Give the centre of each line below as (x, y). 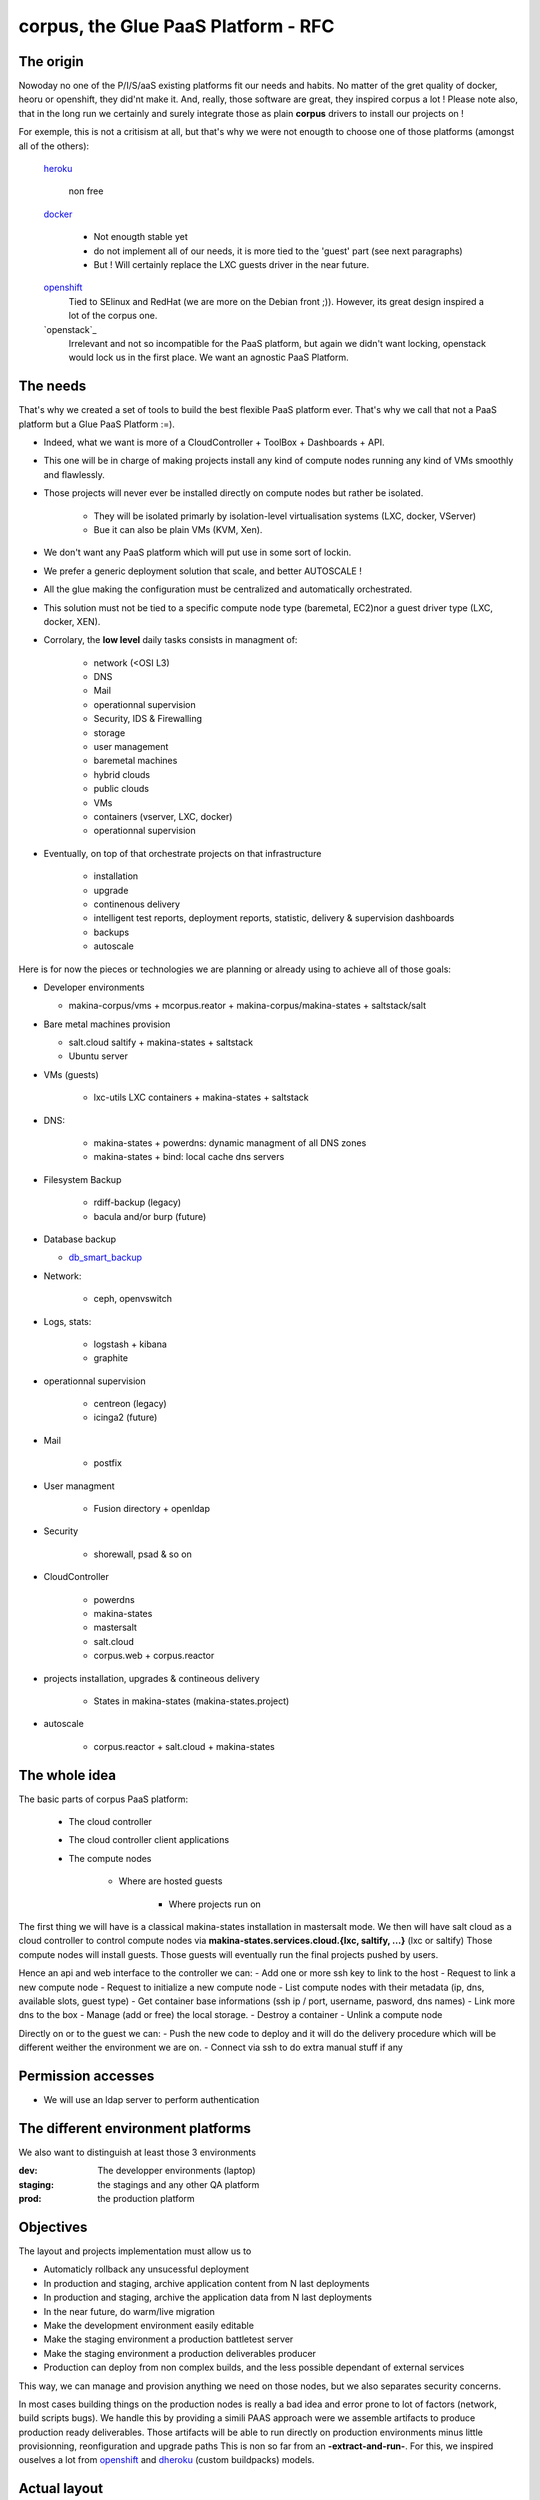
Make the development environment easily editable (149, 2325)
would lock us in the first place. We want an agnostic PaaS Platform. (208, 357)
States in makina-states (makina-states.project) (191, 1701)
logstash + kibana (130, 1344)
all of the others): (54, 146)
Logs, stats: (67, 1321)
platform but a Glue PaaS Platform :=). (96, 424)
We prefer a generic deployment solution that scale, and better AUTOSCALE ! (202, 571)
